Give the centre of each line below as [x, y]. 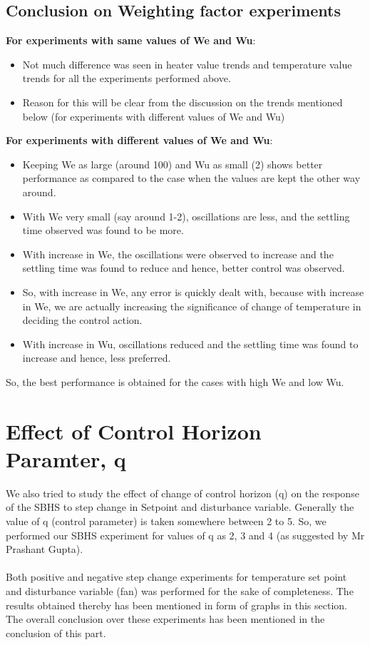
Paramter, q [66, 458]
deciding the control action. [82, 320]
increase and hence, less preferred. [97, 358]
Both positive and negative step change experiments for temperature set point [176, 577]
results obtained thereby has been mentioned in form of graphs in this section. [176, 605]
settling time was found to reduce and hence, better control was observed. [184, 268]
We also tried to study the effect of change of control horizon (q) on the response [183, 493]
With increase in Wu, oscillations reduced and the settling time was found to [190, 344]
